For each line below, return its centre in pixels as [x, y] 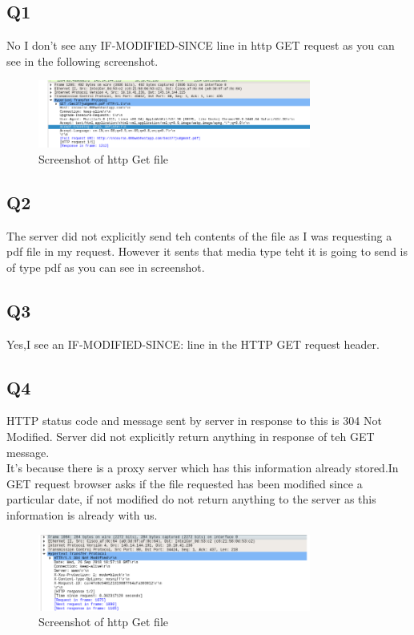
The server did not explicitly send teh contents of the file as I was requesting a [199, 235]
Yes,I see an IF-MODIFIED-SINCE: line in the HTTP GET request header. [193, 344]
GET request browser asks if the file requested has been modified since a [185, 483]
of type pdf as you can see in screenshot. [106, 267]
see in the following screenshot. [82, 61]
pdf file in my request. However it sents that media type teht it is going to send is [207, 251]
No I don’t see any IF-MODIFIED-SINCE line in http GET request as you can [201, 45]
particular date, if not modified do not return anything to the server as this [191, 499]
